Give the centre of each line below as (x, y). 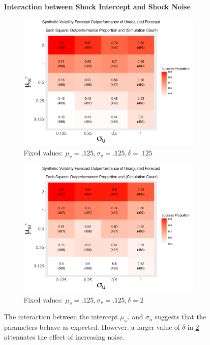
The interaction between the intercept (61, 317)
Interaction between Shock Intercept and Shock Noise (97, 6)
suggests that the (180, 317)
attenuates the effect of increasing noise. (64, 336)
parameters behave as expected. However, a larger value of (92, 327)
